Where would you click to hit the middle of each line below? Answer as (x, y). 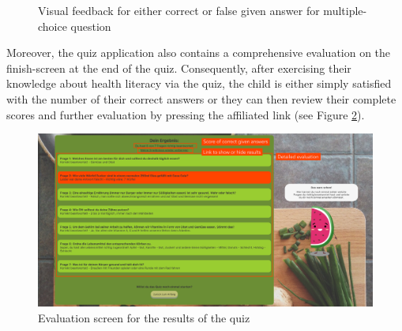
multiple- (345, 10)
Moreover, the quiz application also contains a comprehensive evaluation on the (199, 53)
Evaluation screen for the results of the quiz (144, 317)
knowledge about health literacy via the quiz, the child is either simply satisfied (199, 83)
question (91, 26)
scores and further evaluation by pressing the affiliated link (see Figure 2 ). (186, 114)
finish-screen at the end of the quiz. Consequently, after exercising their (179, 68)
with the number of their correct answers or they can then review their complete (201, 98)
